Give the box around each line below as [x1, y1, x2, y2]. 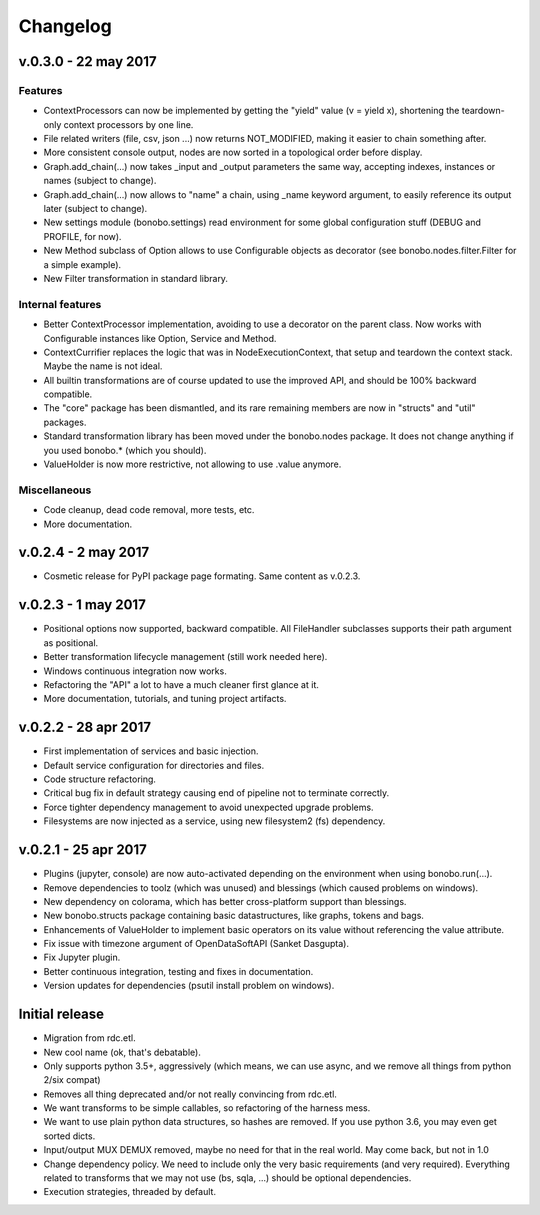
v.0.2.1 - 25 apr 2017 [18, 841, 147, 859]
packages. [43, 416, 87, 428]
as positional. [43, 636, 99, 649]
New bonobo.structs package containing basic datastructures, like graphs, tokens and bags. [43, 910, 425, 922]
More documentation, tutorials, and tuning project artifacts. [43, 693, 287, 705]
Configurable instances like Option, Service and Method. [43, 332, 277, 344]
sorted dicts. [43, 1130, 96, 1142]
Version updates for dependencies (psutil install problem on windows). [43, 980, 335, 992]
